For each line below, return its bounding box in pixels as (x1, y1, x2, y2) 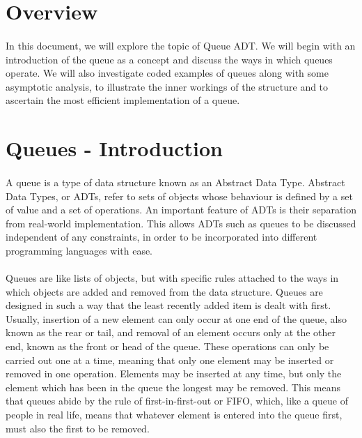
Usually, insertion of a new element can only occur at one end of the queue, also (6, 311, 347, 326)
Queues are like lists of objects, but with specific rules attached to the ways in (6, 271, 339, 285)
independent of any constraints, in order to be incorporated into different (6, 229, 317, 244)
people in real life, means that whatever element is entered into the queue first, (6, 407, 343, 421)
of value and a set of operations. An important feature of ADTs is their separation (6, 202, 357, 217)
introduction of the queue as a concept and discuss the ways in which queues (6, 52, 333, 66)
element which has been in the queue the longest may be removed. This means (6, 379, 340, 394)
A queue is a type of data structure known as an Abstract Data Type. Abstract (6, 174, 345, 189)
